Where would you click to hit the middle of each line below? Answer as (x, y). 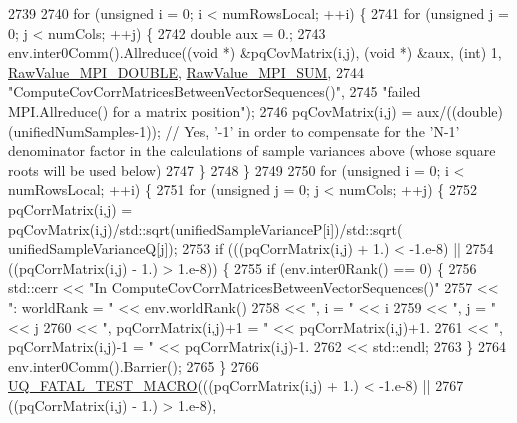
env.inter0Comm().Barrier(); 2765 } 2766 (133, 365)
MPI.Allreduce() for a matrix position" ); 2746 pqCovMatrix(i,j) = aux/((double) (255, 110)
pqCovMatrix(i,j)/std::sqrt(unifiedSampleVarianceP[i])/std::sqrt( (205, 228)
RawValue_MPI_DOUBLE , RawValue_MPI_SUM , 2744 (186, 71)
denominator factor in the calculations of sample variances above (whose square (252, 150)
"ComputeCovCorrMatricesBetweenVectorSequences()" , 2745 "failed (214, 91)
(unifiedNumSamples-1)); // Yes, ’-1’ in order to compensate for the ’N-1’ (234, 130)
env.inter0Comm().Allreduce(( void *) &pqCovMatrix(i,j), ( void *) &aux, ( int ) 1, (255, 52)
